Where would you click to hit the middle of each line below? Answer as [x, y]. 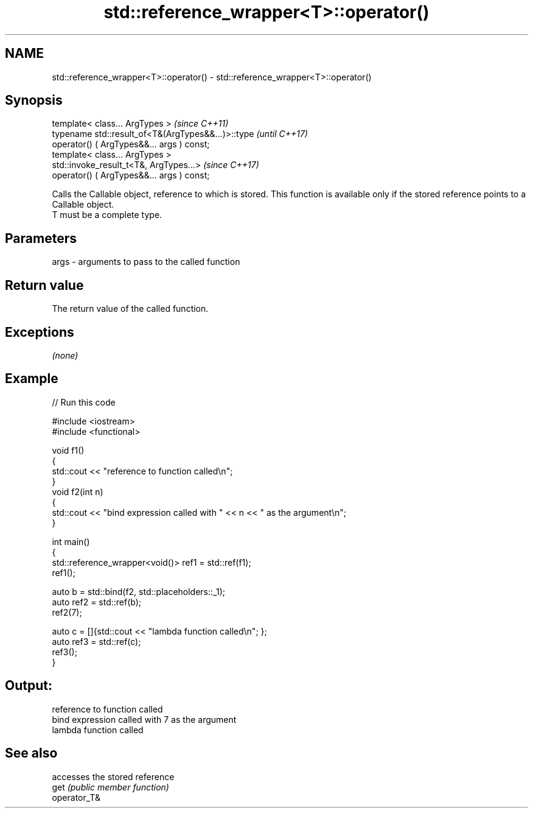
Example [32, 379]
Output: [29, 686]
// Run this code [84, 402]
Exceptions [40, 332]
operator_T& [76, 797]
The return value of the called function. [130, 309]
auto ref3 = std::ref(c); [96, 641]
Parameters [41, 238]
